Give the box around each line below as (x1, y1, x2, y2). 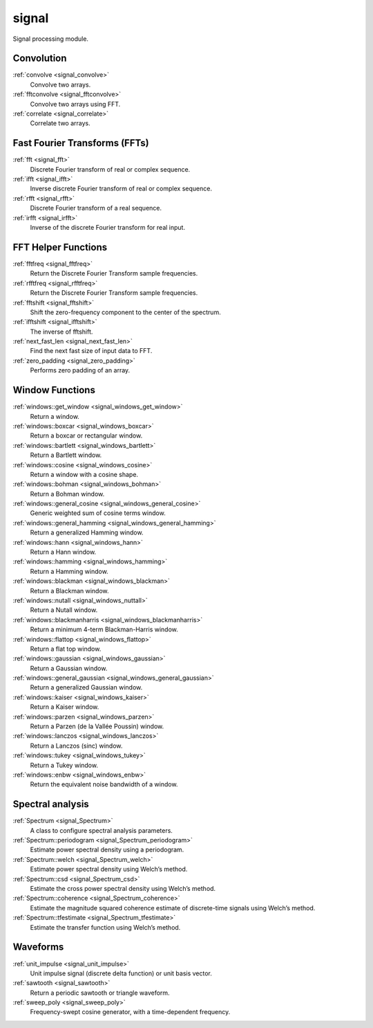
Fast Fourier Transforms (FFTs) (12, 137, 149, 149)
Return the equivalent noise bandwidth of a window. (30, 780, 178, 788)
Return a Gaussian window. (30, 664, 108, 672)
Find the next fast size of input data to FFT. (30, 347, 153, 355)
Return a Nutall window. (30, 606, 98, 614)
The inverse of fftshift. (30, 327, 93, 336)
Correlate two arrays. (30, 119, 90, 127)
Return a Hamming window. (30, 567, 108, 575)
